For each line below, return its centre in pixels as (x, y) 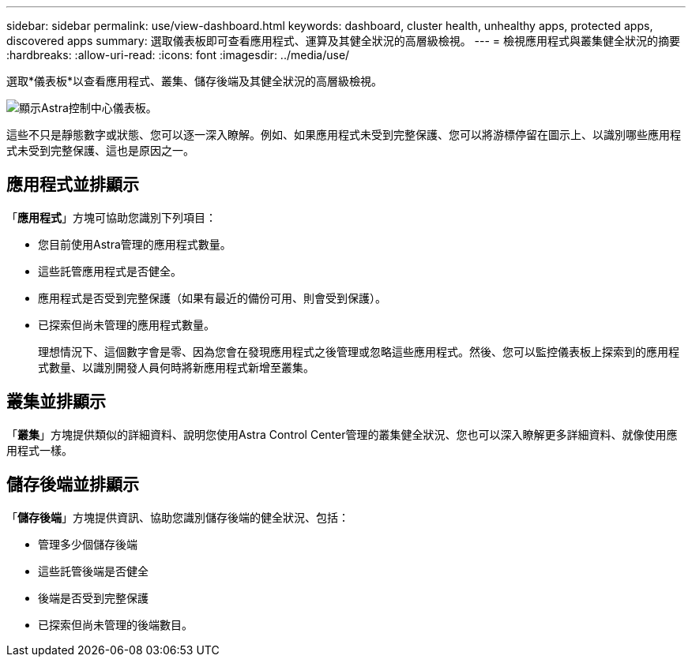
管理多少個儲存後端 (88, 544)
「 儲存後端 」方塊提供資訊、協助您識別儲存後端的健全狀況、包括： (178, 517)
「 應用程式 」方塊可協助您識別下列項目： (111, 217)
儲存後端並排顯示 (73, 485)
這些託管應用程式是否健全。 (110, 271)
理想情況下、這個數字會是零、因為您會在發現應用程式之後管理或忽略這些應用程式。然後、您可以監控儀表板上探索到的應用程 (359, 351)
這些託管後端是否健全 (93, 571)
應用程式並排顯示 (73, 185)
